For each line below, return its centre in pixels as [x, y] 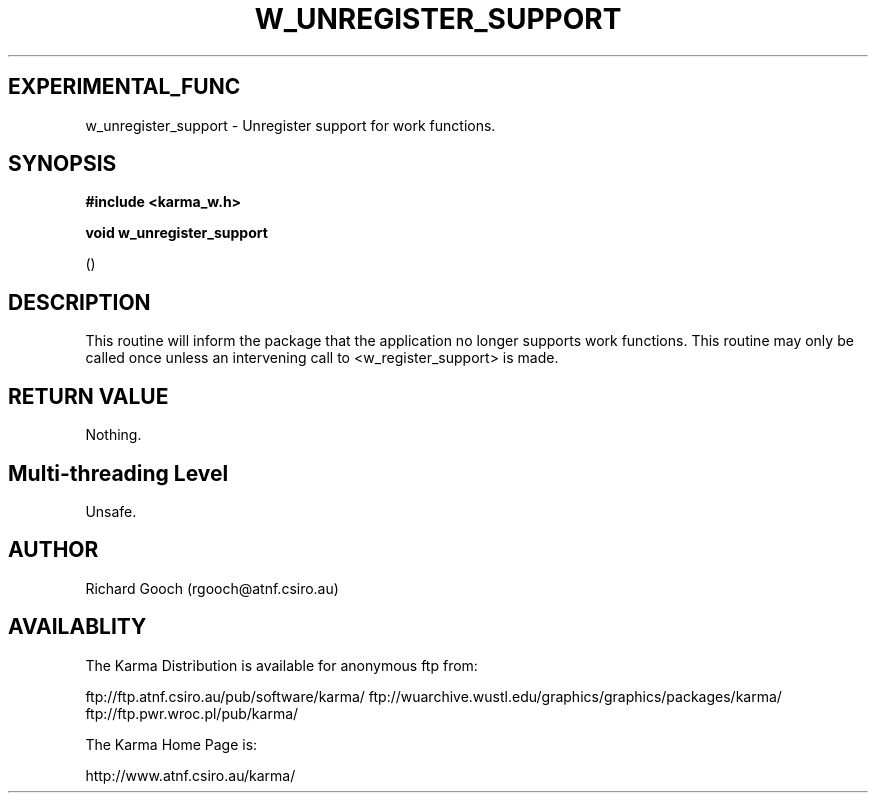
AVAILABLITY [77, 627]
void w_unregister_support [176, 233]
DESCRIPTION [79, 302]
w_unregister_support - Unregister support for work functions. [290, 125]
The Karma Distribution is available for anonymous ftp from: [281, 665]
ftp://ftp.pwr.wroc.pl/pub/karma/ [192, 713]
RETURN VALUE [88, 396]
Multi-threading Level [118, 473]
